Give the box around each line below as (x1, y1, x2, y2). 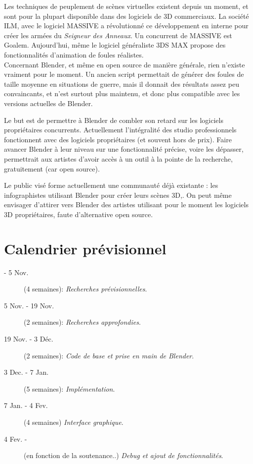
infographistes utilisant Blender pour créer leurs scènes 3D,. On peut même (4, 189, 232, 200)
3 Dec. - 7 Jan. (4, 367, 49, 377)
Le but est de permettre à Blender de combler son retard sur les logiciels (4, 115, 223, 125)
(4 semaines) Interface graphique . (24, 416, 124, 427)
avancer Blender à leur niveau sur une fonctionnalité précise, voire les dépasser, (4, 144, 244, 154)
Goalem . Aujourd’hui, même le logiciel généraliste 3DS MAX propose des (4, 40, 226, 50)
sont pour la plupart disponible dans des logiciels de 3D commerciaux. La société (4, 10, 249, 21)
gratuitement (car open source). (4, 163, 100, 174)
